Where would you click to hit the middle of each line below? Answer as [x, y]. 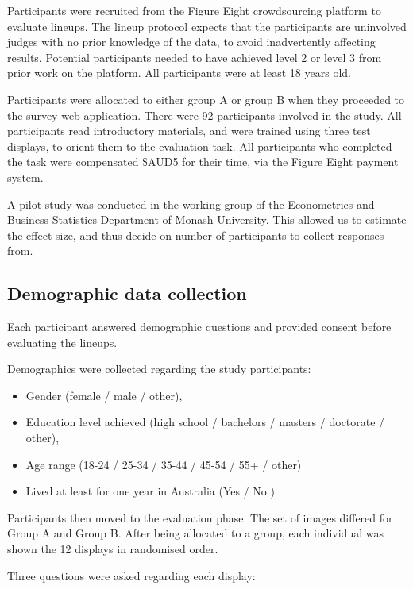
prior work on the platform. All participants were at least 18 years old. [179, 73]
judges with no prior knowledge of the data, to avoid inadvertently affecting [191, 42]
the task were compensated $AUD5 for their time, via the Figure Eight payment [203, 162]
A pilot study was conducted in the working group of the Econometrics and [191, 204]
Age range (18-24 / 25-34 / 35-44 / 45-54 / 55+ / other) [164, 464]
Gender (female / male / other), [104, 395]
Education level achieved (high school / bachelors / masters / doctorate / [205, 422]
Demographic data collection [127, 293]
